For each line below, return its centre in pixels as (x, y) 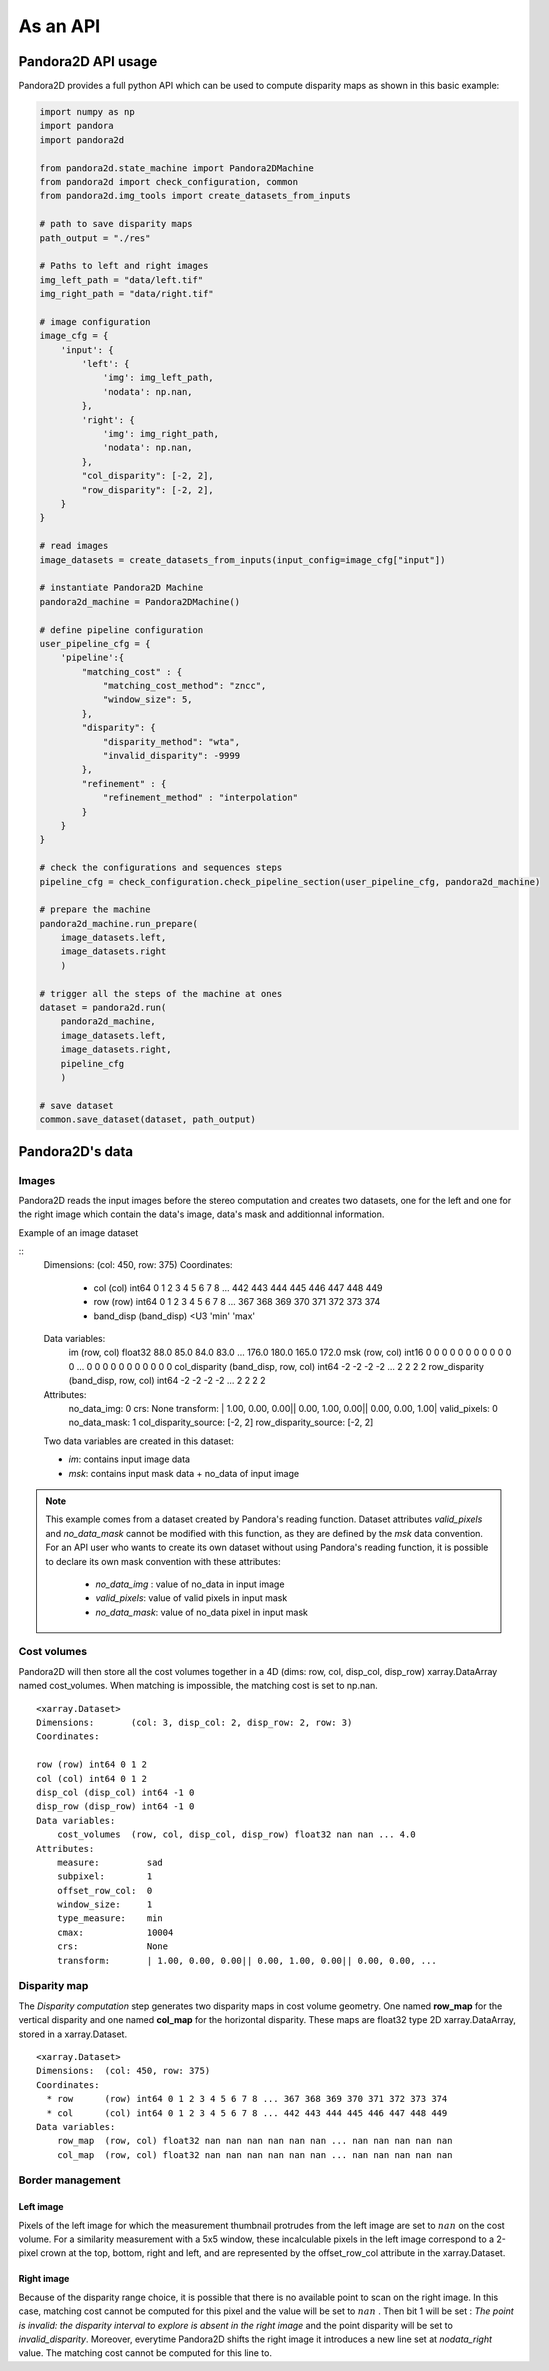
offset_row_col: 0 (104, 1890)
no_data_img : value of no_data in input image (190, 1584)
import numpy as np (87, 112)
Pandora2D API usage (88, 61)
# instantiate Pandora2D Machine (121, 588)
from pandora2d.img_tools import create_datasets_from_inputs (195, 196)
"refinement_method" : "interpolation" (200, 798)
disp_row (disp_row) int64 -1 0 (115, 1806)
